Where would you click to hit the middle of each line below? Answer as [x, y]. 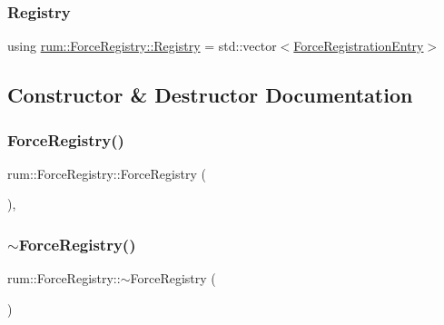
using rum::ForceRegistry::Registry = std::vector [142, 46]
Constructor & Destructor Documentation [210, 95]
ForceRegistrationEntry [359, 46]
